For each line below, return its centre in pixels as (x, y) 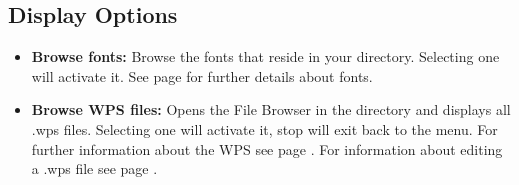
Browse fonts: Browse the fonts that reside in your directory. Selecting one (265, 56)
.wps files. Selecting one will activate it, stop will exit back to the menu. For (264, 128)
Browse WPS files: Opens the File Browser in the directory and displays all (271, 109)
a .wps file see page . (94, 168)
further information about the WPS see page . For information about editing (267, 148)
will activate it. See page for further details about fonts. (202, 75)
